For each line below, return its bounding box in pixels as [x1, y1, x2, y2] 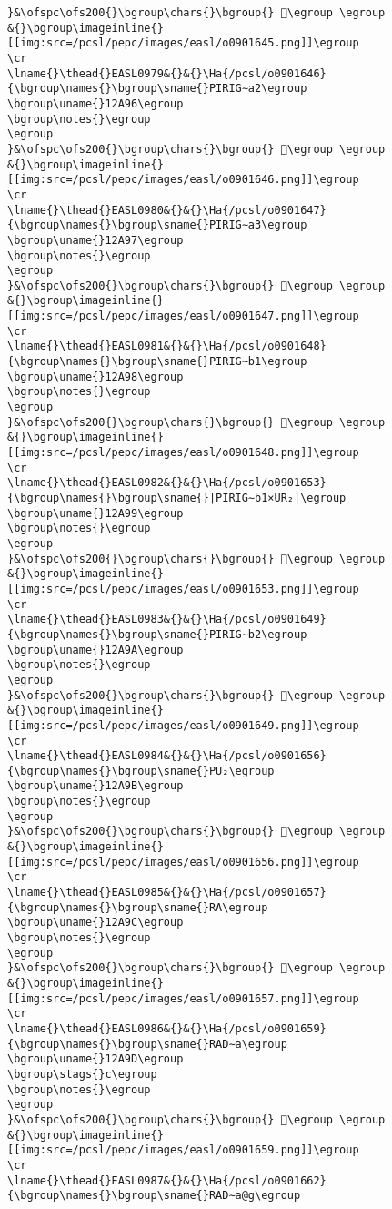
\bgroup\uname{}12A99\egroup [7, 506, 184, 520]
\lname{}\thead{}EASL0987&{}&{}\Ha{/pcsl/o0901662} [7, 1173, 327, 1187]
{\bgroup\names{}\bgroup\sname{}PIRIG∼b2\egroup [7, 627, 307, 641]
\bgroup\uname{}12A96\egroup [7, 97, 184, 110]
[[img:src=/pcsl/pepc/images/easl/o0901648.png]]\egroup [7, 446, 359, 460]
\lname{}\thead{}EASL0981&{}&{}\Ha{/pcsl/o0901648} [7, 340, 327, 353]
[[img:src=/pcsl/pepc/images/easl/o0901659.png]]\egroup [7, 1143, 359, 1157]
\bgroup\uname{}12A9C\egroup [7, 916, 184, 930]
